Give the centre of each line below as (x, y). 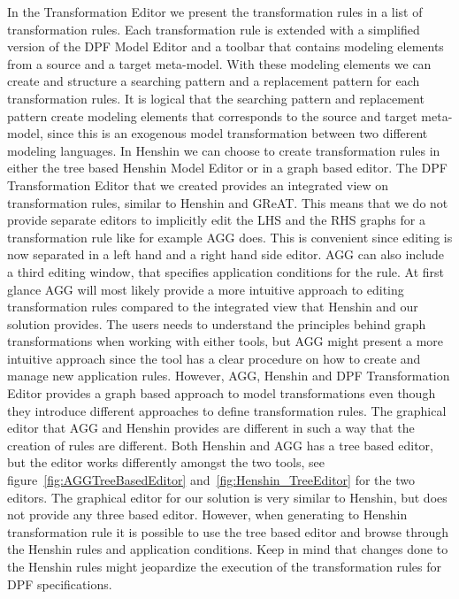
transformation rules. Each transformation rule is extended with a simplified (214, 29)
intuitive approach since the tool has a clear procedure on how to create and (214, 358)
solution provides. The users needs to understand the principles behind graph (217, 323)
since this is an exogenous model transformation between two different (237, 133)
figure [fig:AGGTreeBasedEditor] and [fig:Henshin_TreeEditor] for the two (211, 480)
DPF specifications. (60, 584)
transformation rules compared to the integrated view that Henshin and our (213, 307)
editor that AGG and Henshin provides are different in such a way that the (211, 428)
